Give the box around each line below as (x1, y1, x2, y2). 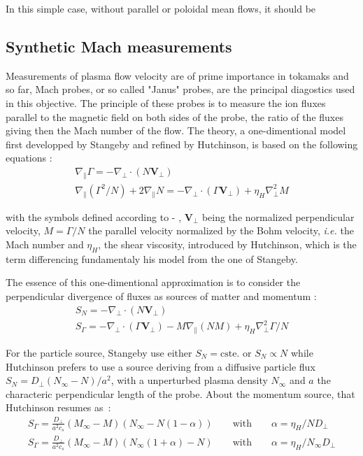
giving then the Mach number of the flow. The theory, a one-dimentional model (6, 123, 346, 138)
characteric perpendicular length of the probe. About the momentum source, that (6, 386, 355, 401)
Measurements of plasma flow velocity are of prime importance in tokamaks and (6, 68, 349, 83)
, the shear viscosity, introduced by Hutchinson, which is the (98, 237, 357, 251)
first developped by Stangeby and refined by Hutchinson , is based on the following (6, 136, 358, 151)
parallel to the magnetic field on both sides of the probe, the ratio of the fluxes (6, 109, 343, 124)
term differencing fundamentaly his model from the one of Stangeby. (6, 251, 298, 266)
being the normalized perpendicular (201, 209, 355, 224)
